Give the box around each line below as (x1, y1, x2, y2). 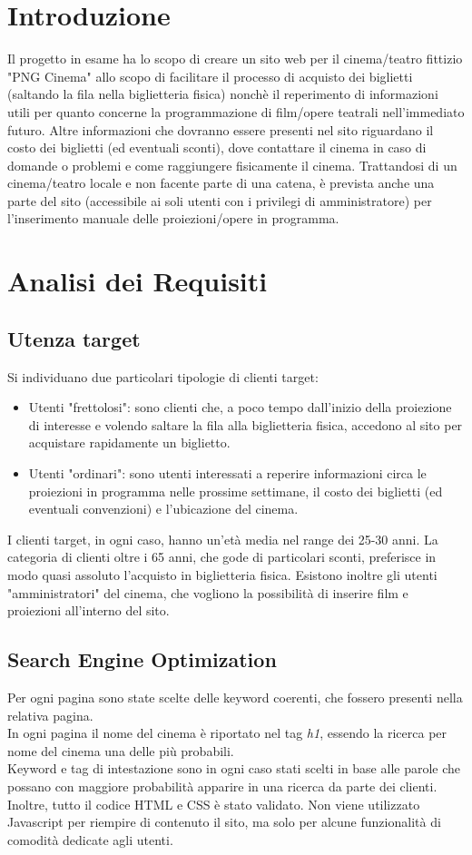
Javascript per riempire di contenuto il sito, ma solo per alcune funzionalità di (7, 812, 441, 831)
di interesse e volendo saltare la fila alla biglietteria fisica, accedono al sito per (28, 415, 463, 434)
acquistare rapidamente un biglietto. (28, 433, 231, 452)
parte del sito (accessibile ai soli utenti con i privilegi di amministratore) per (7, 191, 432, 210)
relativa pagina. (7, 705, 93, 724)
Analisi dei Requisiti (7, 262, 268, 300)
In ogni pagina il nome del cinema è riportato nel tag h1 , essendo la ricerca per (7, 723, 447, 742)
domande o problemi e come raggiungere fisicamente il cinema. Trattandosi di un (7, 155, 457, 174)
